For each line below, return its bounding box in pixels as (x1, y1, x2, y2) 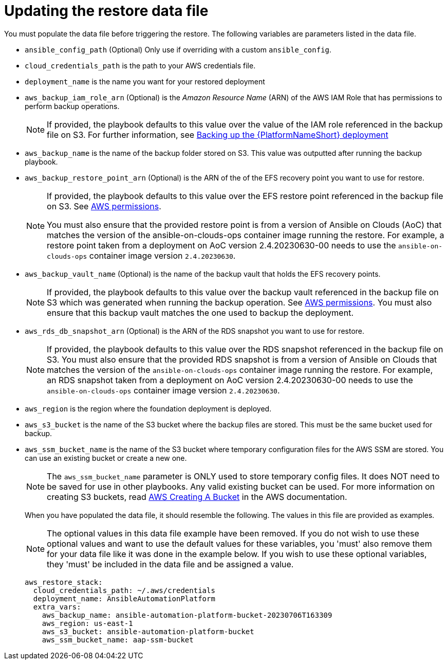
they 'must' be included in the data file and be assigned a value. (47, 559, 294, 569)
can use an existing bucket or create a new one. (25, 453, 187, 462)
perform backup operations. (25, 101, 120, 111)
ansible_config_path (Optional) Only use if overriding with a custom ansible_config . (25, 45, 332, 54)
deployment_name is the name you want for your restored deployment (25, 77, 265, 86)
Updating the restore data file (4, 2, 209, 20)
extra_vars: (33, 602, 81, 611)
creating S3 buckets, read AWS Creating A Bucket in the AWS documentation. (47, 491, 347, 502)
